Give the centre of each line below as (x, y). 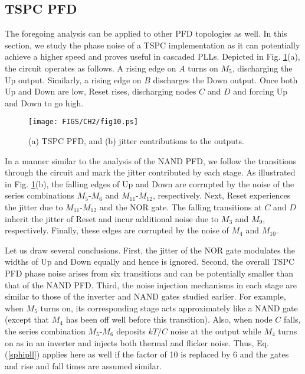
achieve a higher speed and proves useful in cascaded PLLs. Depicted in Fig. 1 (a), (152, 56)
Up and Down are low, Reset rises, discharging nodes (101, 91)
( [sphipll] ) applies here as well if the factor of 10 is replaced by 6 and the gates (147, 354)
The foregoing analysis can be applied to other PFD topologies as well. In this (146, 33)
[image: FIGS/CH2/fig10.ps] (83, 122)
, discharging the (262, 68)
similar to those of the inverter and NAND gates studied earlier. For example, (145, 296)
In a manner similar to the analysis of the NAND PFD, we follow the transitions (151, 160)
